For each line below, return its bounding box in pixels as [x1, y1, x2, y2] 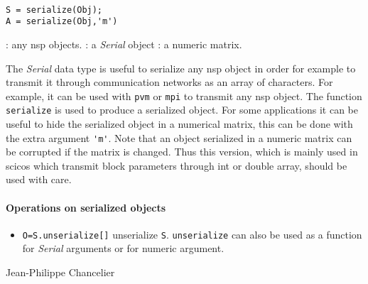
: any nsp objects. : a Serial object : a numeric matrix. [6, 36, 242, 51]
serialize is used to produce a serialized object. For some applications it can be [6, 102, 358, 117]
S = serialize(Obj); [6, 4, 103, 15]
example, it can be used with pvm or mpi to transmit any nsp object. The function [6, 88, 362, 103]
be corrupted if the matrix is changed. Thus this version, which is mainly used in [6, 144, 358, 159]
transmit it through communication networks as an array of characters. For [6, 75, 333, 89]
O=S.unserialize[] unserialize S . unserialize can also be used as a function [22, 226, 362, 241]
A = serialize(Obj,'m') [6, 16, 118, 27]
